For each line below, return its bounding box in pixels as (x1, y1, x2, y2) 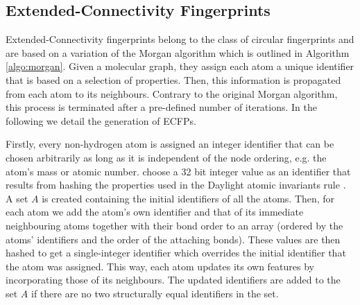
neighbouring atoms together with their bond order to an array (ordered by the (6, 218, 343, 232)
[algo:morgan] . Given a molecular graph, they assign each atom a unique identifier (6, 59, 354, 73)
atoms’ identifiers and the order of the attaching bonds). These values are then (6, 232, 341, 246)
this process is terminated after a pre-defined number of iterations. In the (6, 100, 318, 114)
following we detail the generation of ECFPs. (6, 113, 196, 128)
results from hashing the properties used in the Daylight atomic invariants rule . (6, 177, 346, 192)
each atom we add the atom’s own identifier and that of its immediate (6, 204, 304, 219)
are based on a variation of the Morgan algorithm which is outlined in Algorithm (6, 45, 350, 60)
